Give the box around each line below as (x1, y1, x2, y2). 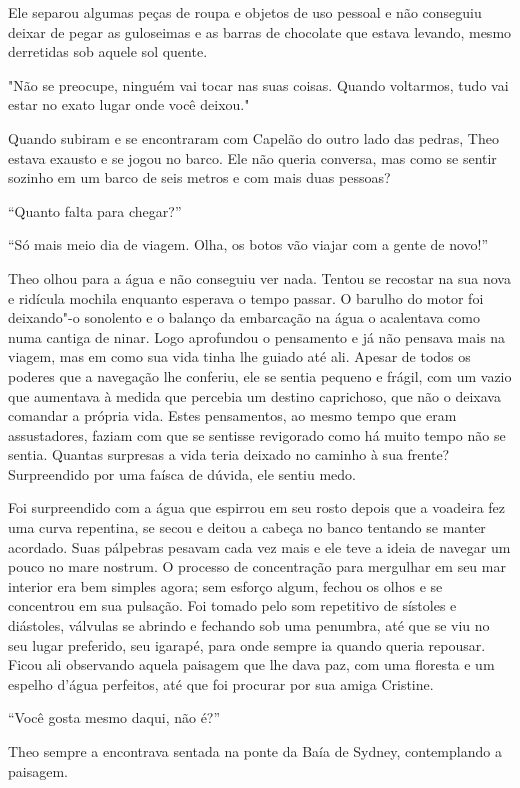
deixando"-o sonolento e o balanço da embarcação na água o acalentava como (8, 307, 480, 328)
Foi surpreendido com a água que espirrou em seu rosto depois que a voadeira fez (8, 497, 506, 518)
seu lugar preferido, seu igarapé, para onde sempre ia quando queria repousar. (8, 634, 486, 655)
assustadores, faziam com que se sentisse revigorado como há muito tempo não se (8, 424, 506, 445)
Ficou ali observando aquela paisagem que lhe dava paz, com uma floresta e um (8, 654, 495, 675)
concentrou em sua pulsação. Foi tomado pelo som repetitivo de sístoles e (8, 595, 457, 616)
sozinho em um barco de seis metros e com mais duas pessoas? (8, 167, 391, 188)
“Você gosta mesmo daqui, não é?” (8, 707, 221, 728)
